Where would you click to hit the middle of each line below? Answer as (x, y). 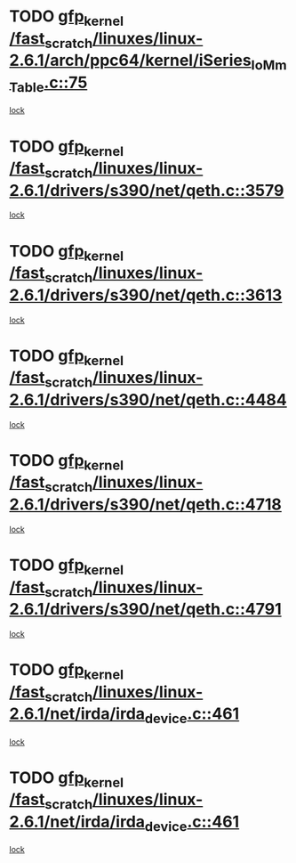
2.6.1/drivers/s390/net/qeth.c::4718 (146, 505)
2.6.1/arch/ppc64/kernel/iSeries (130, 61)
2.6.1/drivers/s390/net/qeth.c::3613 (146, 295)
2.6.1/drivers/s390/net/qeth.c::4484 (148, 399)
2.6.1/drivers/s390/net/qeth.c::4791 (145, 610)
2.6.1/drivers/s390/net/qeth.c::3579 (147, 190)
